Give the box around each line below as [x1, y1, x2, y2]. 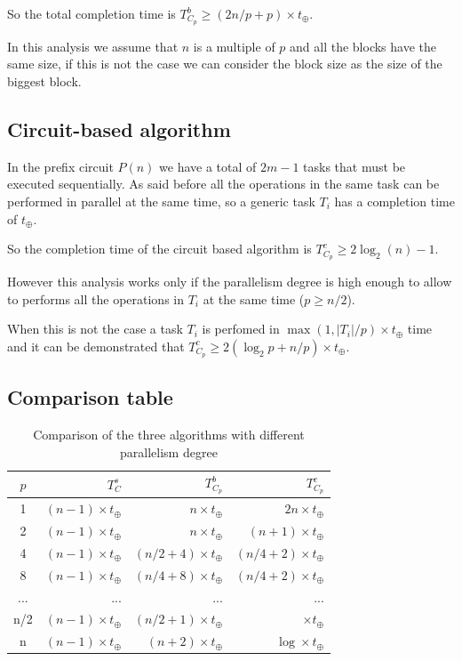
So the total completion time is [7, 4, 176, 22]
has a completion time [334, 192, 455, 211]
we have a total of [159, 157, 257, 175]
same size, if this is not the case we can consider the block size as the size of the [7, 54, 442, 73]
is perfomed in [202, 319, 280, 338]
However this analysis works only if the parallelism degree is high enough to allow [7, 272, 452, 291]
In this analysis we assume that [7, 36, 179, 55]
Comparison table [7, 383, 173, 411]
